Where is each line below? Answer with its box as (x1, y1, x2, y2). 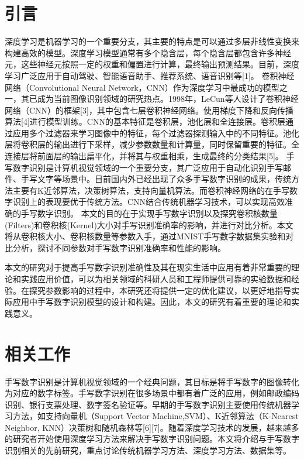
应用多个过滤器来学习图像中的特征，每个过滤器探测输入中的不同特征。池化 (12, 126, 299, 139)
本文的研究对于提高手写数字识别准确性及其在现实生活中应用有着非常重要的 (5, 261, 291, 273)
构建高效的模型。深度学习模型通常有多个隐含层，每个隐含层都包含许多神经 (5, 46, 291, 59)
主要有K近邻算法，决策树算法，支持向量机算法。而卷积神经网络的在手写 (12, 184, 289, 196)
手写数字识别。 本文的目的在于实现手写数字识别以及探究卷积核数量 (20, 207, 278, 219)
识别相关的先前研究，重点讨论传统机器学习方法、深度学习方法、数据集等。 (5, 444, 291, 456)
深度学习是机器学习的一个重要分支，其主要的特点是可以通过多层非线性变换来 (5, 35, 299, 47)
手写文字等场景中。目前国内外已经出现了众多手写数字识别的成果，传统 (20, 173, 291, 185)
